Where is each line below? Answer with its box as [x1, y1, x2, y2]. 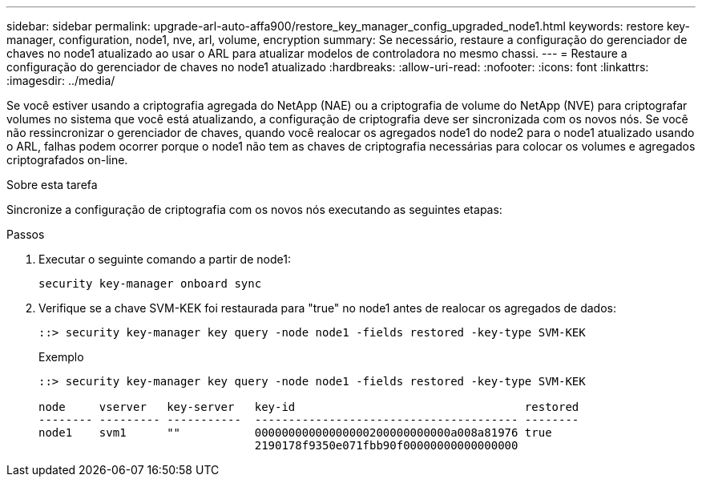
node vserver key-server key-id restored [38, 400, 579, 413]
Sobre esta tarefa [6, 178, 98, 191]
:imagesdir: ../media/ [6, 74, 115, 87]
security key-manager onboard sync [38, 277, 262, 290]
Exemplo [38, 350, 84, 364]
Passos [6, 227, 45, 241]
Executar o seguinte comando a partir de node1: [38, 252, 291, 266]
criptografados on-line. [6, 153, 128, 167]
